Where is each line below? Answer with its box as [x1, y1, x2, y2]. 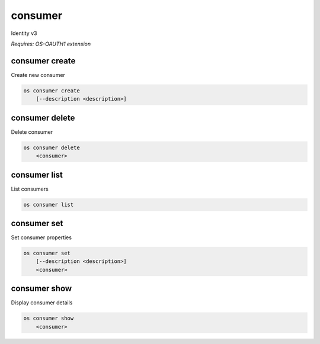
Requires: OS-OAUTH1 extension [11, 40, 91, 47]
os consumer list [23, 201, 74, 208]
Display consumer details [11, 299, 73, 306]
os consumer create [23, 87, 80, 94]
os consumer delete [23, 144, 80, 151]
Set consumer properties [11, 234, 72, 241]
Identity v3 [11, 30, 37, 37]
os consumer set [23, 250, 71, 257]
